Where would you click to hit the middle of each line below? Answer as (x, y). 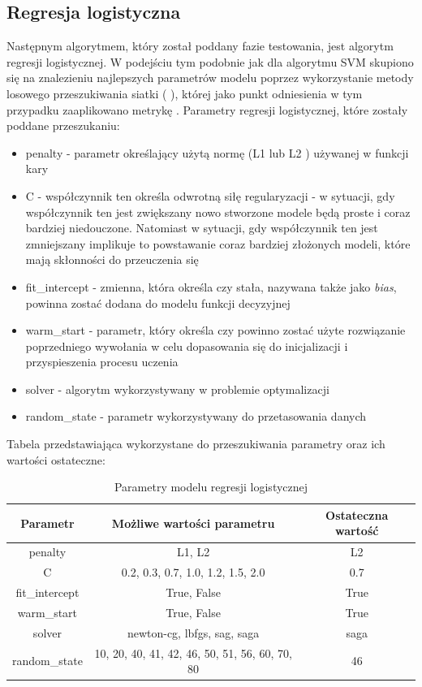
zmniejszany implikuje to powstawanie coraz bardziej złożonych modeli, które (218, 243)
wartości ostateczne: (56, 459)
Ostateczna (357, 514)
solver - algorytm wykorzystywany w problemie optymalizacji (177, 389)
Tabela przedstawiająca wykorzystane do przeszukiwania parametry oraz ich (196, 444)
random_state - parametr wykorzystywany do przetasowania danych (196, 416)
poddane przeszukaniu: (63, 125)
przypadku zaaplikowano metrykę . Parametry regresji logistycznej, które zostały (207, 109)
